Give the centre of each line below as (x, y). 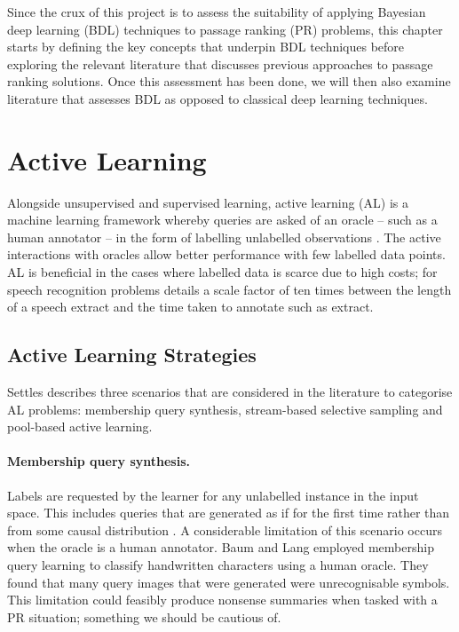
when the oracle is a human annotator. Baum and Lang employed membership (221, 547)
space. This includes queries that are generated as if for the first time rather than (229, 513)
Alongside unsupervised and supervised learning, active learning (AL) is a (208, 202)
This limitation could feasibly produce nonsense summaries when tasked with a (222, 600)
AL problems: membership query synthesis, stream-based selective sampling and (225, 409)
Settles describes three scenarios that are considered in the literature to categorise (230, 392)
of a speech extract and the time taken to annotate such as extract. (190, 307)
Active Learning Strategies (132, 355)
